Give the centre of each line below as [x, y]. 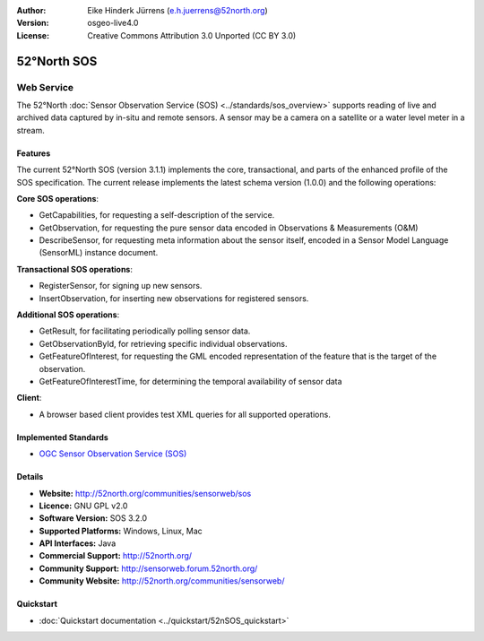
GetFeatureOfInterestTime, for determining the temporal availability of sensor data [190, 381]
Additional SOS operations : [68, 315]
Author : [31, 10]
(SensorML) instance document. [99, 253]
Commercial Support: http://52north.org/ [116, 556]
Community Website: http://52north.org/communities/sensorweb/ [162, 581]
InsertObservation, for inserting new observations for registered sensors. [174, 298]
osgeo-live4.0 [113, 23]
